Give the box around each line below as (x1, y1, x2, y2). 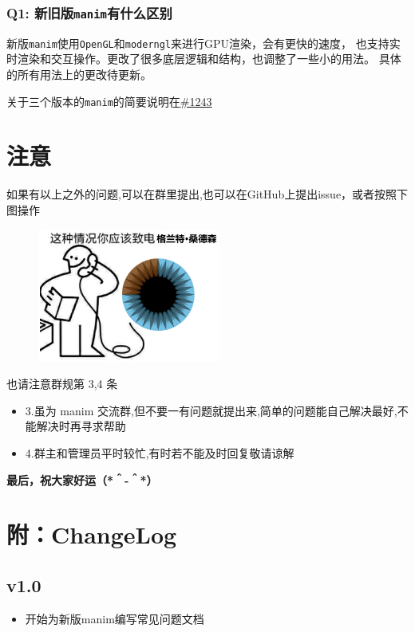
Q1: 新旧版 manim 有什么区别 (6, 2, 172, 22)
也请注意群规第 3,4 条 (6, 375, 118, 392)
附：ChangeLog (6, 518, 177, 551)
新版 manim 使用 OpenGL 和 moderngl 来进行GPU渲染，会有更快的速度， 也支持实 (6, 34, 401, 51)
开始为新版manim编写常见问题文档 (25, 610, 204, 626)
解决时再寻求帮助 (36, 418, 126, 434)
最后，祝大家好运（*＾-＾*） (6, 471, 158, 488)
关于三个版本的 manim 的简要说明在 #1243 (6, 92, 212, 109)
